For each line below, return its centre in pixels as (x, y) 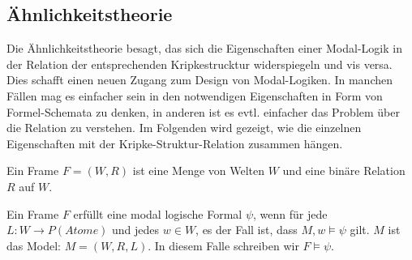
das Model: (34, 245)
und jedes (136, 230)
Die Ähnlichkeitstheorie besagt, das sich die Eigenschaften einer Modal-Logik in (204, 48)
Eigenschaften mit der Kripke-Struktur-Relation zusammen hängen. (175, 143)
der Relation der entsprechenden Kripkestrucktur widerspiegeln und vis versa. (200, 64)
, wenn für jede (290, 213)
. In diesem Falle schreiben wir (223, 245)
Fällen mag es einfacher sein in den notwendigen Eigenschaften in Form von (195, 95)
